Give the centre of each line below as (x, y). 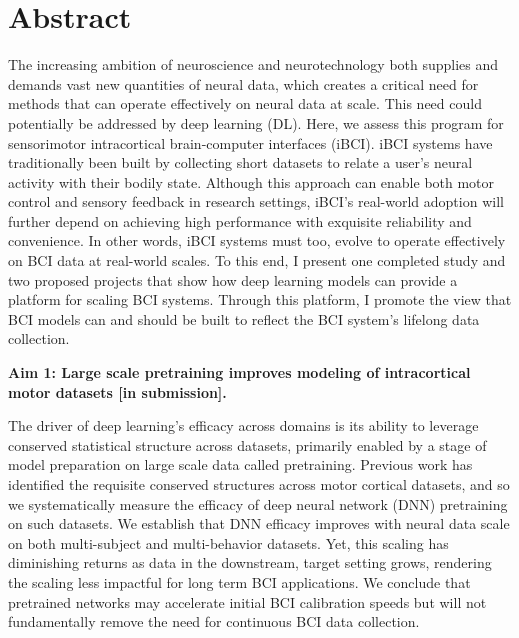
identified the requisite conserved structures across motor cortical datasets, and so (259, 484)
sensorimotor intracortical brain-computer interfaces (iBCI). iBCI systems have (250, 142)
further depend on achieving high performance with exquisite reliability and (240, 220)
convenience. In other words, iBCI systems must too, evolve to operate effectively (257, 240)
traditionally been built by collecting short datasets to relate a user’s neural (240, 162)
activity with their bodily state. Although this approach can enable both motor (251, 181)
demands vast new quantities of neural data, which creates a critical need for (243, 83)
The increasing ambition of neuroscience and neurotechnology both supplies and (253, 64)
